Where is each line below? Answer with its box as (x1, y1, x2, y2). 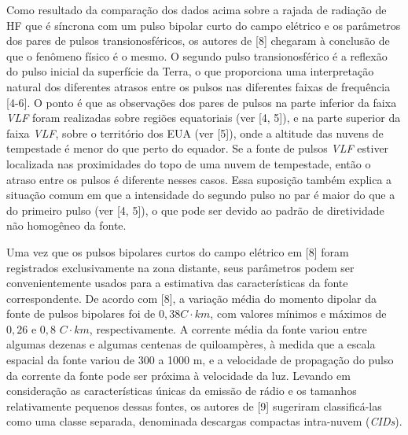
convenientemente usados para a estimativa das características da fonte (6, 275, 348, 291)
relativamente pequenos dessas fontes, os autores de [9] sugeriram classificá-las (6, 397, 382, 414)
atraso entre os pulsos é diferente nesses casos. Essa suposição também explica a (6, 171, 392, 187)
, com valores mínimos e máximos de (210, 305, 387, 322)
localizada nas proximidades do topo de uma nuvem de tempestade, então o (6, 155, 371, 171)
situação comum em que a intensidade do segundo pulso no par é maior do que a (6, 186, 395, 203)
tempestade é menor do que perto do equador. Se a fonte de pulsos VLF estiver (6, 140, 389, 157)
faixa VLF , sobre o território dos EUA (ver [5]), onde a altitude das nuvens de (6, 124, 384, 141)
